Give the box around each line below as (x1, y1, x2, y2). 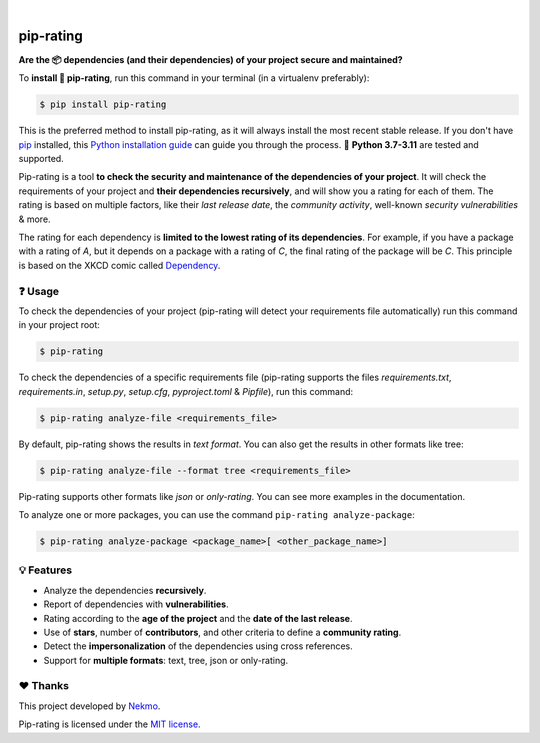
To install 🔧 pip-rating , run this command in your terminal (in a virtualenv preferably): (18, 72, 370, 84)
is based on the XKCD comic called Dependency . (18, 259, 221, 271)
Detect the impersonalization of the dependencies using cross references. (43, 640, 354, 652)
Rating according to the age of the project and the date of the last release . (43, 612, 353, 624)
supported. (18, 153, 64, 165)
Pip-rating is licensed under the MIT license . (18, 718, 201, 730)
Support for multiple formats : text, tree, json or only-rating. (43, 654, 289, 666)
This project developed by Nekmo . (18, 700, 161, 712)
